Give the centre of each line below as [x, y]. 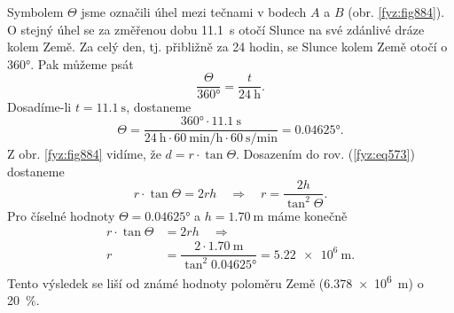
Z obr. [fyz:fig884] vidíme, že [84, 154]
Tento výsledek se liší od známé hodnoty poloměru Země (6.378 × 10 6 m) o [215, 281]
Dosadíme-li [39, 107]
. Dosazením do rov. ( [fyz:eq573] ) [325, 154]
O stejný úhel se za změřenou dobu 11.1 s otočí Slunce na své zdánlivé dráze [216, 29]
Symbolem [35, 12]
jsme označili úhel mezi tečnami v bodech [194, 12]
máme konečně [307, 215]
